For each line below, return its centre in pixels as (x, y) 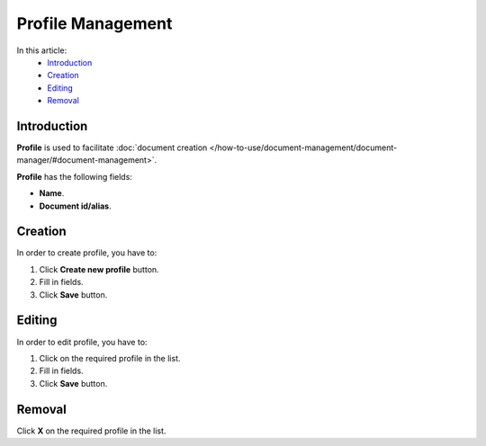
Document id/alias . (75, 206)
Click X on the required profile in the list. (91, 431)
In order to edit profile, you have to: (82, 342)
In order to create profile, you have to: (87, 253)
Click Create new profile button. (99, 269)
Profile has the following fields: (74, 176)
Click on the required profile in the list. (110, 358)
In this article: (42, 50)
